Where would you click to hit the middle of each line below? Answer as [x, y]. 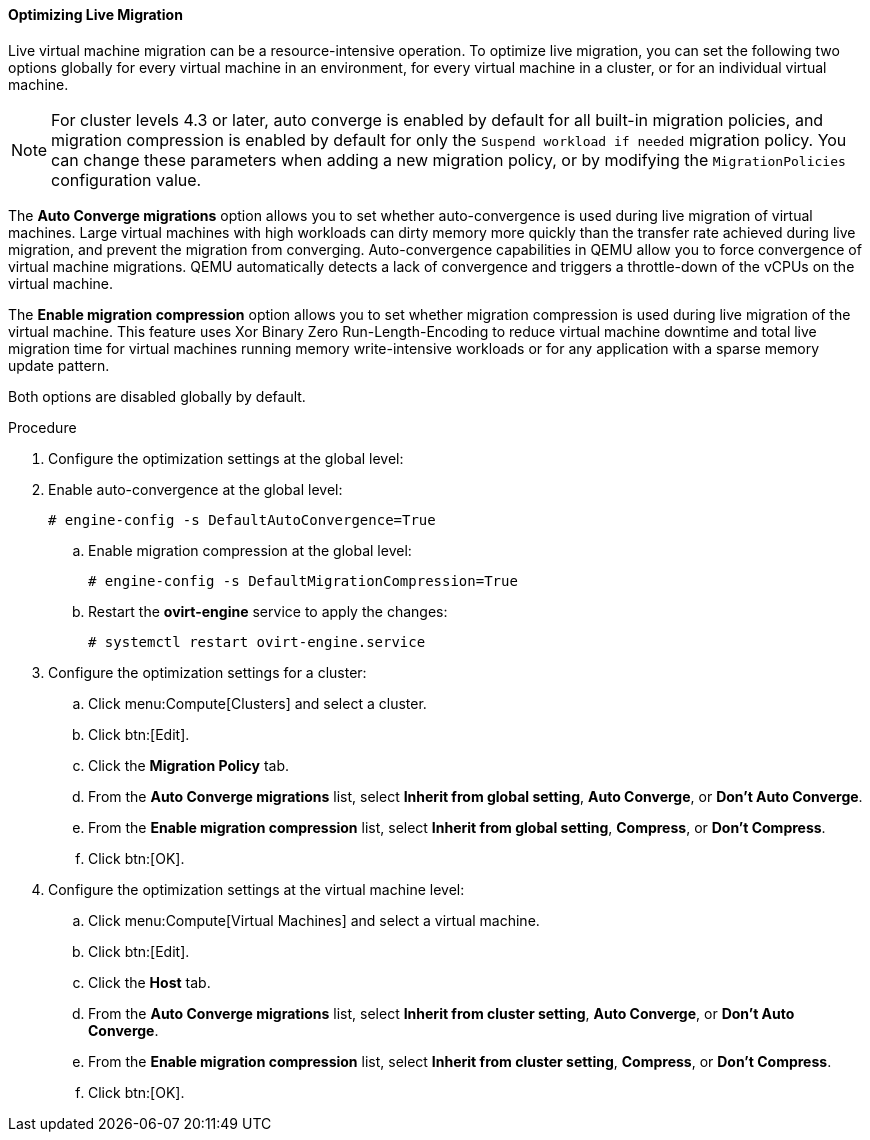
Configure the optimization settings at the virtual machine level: [256, 889]
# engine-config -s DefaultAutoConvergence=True [242, 519]
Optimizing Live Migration [95, 14]
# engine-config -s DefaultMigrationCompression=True [303, 580]
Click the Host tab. [149, 982]
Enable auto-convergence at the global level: [195, 489]
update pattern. [59, 365]
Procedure [42, 427]
